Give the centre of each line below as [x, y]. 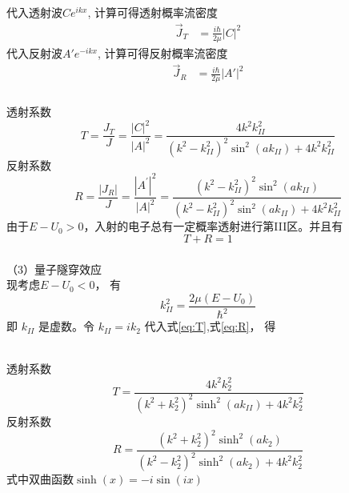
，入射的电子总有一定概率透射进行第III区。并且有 [213, 226]
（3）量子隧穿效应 [54, 269]
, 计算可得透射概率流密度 [152, 12]
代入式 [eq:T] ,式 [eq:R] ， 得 [210, 326]
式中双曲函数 [40, 479]
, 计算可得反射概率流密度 [162, 52]
